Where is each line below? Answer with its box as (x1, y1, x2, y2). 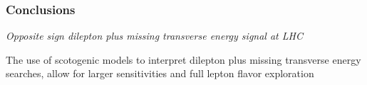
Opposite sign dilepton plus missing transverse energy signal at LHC (6, 28, 303, 43)
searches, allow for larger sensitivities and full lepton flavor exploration (6, 66, 314, 81)
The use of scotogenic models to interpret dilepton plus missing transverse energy (6, 52, 361, 67)
